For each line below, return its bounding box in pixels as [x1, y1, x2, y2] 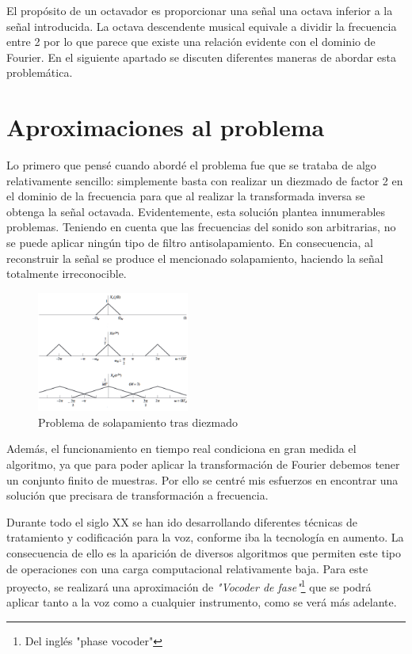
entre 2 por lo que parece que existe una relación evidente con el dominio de [6, 33, 376, 50]
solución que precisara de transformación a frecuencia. [6, 487, 269, 504]
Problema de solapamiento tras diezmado [38, 413, 238, 430]
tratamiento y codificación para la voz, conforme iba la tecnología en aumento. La [6, 529, 404, 546]
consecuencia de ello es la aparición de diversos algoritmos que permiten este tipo [6, 544, 401, 561]
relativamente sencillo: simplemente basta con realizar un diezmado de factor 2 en [6, 172, 403, 188]
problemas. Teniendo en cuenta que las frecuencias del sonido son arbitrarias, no [6, 219, 396, 235]
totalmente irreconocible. [6, 265, 127, 282]
